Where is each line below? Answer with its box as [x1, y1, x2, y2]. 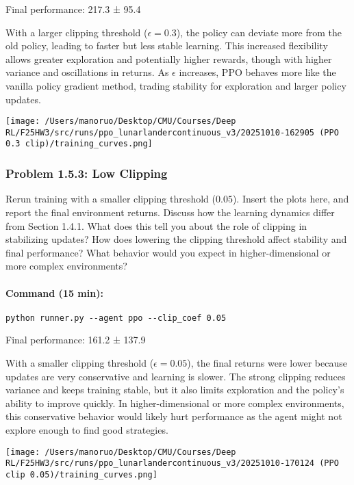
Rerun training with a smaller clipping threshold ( [5, 192, 216, 206]
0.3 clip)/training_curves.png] [5, 139, 153, 149]
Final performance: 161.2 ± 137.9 [5, 332, 146, 347]
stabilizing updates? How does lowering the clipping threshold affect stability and [5, 232, 347, 246]
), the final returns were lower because [187, 355, 347, 369]
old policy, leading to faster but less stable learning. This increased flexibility [5, 38, 328, 53]
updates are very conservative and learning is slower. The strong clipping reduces [5, 369, 346, 383]
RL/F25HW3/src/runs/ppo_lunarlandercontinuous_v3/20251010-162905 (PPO [5, 127, 339, 137]
